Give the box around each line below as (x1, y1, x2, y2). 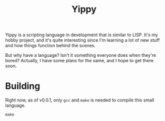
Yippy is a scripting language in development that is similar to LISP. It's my (5, 32, 158, 38)
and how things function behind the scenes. (5, 43, 96, 49)
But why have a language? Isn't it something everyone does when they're (5, 52, 156, 58)
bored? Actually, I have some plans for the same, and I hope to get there (5, 58, 154, 64)
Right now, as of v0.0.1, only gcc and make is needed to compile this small (5, 97, 154, 103)
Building (5, 80, 40, 92)
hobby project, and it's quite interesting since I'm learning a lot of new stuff (5, 37, 160, 43)
